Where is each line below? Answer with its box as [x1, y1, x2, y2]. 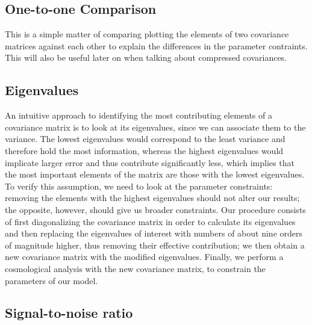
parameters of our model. [5, 274, 98, 286]
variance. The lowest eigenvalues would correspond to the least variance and [5, 132, 285, 145]
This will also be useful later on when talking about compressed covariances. [5, 51, 287, 64]
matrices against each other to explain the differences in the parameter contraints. [5, 39, 308, 52]
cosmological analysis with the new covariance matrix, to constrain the [5, 262, 266, 274]
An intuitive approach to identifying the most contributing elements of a [5, 109, 272, 122]
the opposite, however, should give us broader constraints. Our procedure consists [5, 203, 306, 215]
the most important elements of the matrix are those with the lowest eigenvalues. [5, 168, 305, 181]
